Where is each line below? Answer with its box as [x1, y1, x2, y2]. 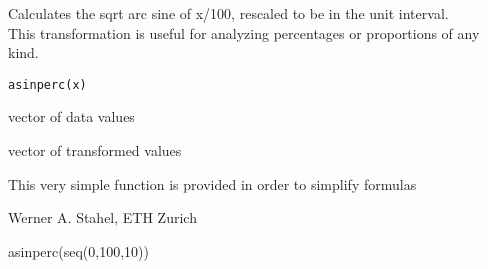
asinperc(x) [8, 77, 87, 92]
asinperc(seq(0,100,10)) [8, 240, 149, 261]
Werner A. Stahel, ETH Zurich [8, 207, 197, 228]
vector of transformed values [8, 140, 182, 161]
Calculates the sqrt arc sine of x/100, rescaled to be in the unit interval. [8, 3, 449, 23]
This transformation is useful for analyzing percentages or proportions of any [8, 22, 480, 43]
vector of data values [8, 106, 135, 127]
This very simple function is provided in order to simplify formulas [8, 173, 417, 194]
